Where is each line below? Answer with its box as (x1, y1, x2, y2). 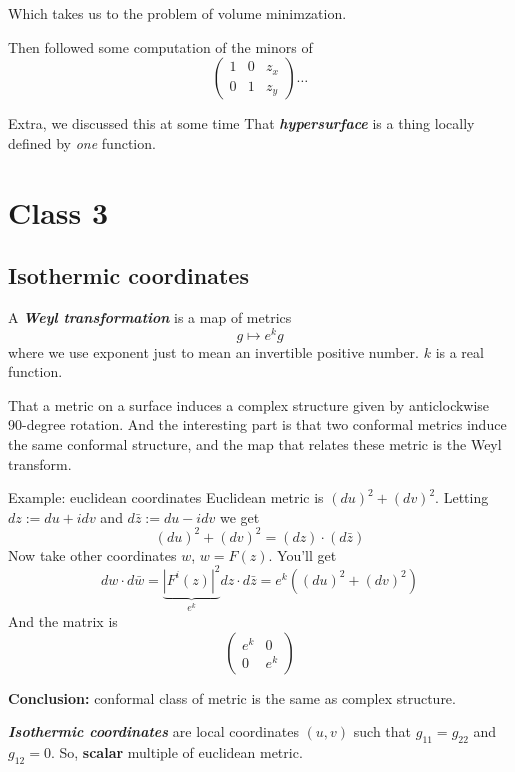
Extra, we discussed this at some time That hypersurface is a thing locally (8, 113, 475, 134)
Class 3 (8, 191, 109, 232)
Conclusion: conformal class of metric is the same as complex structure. (8, 687, 456, 708)
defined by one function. (8, 132, 156, 153)
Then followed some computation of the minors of (8, 36, 313, 57)
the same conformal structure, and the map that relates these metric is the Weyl (8, 434, 502, 454)
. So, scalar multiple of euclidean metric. (50, 741, 303, 762)
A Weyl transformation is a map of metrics (8, 306, 292, 327)
